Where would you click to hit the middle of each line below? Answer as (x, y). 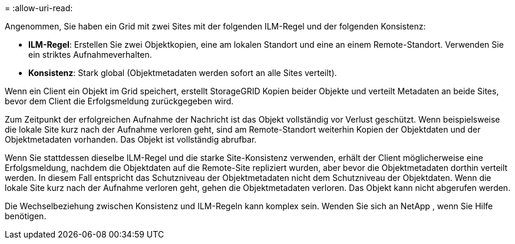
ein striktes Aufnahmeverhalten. (90, 55)
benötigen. (26, 216)
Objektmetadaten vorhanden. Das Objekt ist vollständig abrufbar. (131, 139)
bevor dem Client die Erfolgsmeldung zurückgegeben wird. (119, 101)
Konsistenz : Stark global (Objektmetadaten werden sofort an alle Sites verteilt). (183, 73)
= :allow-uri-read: (39, 8)
